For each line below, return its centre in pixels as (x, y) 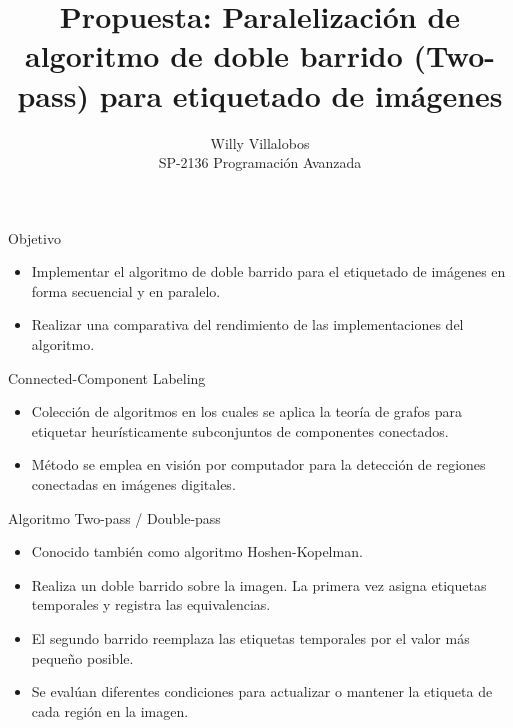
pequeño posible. (82, 657)
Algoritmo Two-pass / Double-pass (114, 517)
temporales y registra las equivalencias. (151, 604)
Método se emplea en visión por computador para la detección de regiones (258, 464)
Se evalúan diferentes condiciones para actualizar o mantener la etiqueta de (262, 691)
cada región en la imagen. (110, 710)
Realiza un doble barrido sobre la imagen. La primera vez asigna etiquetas (259, 584)
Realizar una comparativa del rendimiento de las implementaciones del (247, 324)
